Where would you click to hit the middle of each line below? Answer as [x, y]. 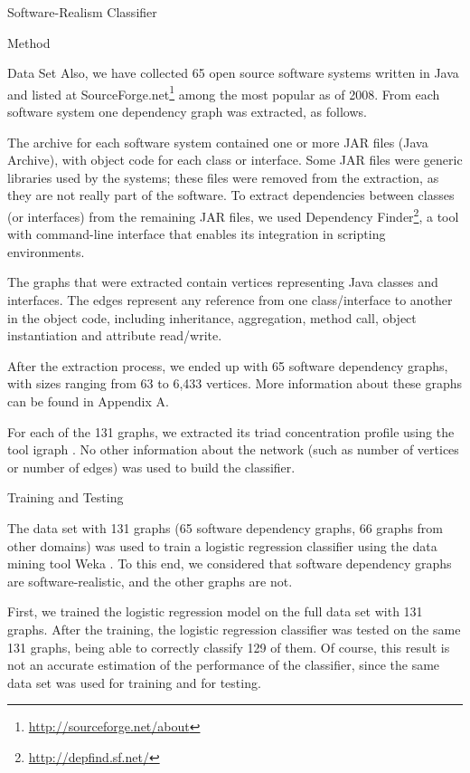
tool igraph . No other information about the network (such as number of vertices [233, 449]
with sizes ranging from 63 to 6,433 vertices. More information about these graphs [235, 383]
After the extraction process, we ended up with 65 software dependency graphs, [228, 365]
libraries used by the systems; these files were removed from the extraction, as [223, 177]
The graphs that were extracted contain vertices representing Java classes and [223, 282]
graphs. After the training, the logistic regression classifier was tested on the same [234, 629]
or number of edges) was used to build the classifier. [151, 467]
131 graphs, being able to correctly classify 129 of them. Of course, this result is [229, 647]
